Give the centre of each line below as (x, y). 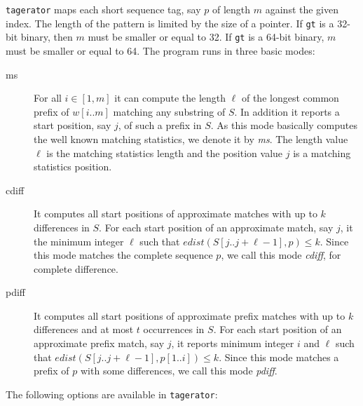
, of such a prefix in (160, 125)
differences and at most (84, 329)
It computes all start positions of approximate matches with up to (176, 214)
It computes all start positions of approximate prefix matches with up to (190, 315)
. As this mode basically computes (284, 125)
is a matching (322, 153)
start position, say (73, 125)
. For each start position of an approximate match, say (216, 227)
